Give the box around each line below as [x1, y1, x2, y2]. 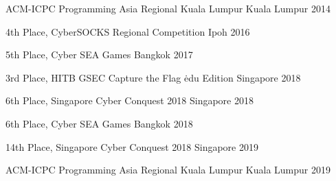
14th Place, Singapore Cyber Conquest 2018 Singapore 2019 [5, 139, 258, 154]
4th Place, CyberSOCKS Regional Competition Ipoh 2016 [5, 24, 250, 38]
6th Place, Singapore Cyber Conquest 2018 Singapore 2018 [5, 93, 254, 108]
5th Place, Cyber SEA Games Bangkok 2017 [5, 47, 193, 62]
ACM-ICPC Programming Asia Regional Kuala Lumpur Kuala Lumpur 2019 [5, 162, 331, 177]
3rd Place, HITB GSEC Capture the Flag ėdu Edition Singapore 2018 [5, 70, 301, 84]
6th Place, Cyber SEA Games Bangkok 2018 [5, 116, 193, 130]
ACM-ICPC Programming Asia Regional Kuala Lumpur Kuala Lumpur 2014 [5, 1, 331, 15]
